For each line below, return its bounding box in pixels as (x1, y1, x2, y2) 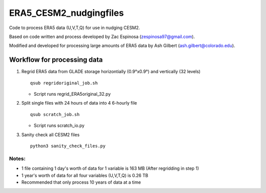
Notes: (9, 155, 26, 162)
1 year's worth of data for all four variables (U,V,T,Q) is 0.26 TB (21, 172, 149, 178)
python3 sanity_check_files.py (30, 143, 106, 149)
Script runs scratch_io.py (33, 122, 85, 128)
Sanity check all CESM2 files (21, 131, 80, 138)
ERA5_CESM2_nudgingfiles (9, 7, 124, 18)
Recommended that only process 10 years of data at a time (21, 179, 141, 185)
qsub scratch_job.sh (30, 112, 80, 117)
